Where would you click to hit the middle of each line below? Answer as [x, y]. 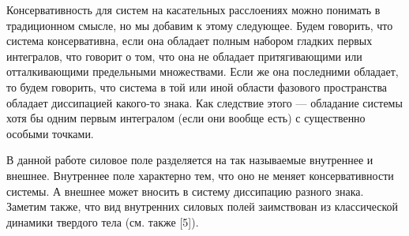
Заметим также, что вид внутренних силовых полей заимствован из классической [203, 206]
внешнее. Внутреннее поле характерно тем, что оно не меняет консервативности [200, 175]
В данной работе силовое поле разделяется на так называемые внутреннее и [190, 160]
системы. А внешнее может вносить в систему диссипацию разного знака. [185, 191]
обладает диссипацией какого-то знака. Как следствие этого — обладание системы [204, 102]
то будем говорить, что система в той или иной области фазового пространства [197, 86]
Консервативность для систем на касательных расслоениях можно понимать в [193, 9]
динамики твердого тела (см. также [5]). [103, 221]
